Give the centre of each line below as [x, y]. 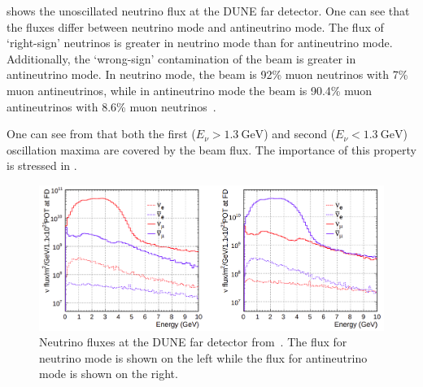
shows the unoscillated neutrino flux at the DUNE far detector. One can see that [208, 11]
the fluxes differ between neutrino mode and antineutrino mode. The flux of [195, 26]
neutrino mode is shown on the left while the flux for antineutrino [203, 357]
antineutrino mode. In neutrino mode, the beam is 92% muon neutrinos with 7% [207, 74]
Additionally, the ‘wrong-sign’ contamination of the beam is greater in [181, 58]
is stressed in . [42, 165]
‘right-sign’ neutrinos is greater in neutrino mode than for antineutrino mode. [200, 43]
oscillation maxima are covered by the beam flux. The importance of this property [211, 149]
